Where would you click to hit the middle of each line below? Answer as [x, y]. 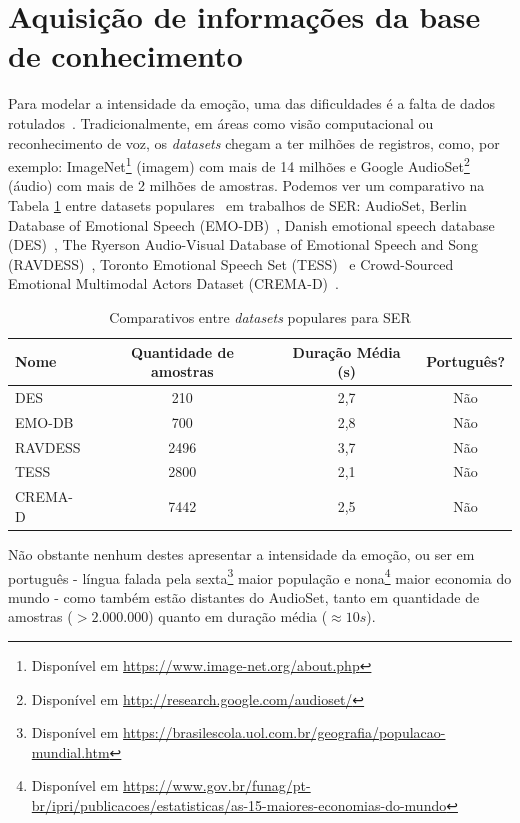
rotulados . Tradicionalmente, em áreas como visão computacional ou [221, 122]
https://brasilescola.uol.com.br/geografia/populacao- [284, 732]
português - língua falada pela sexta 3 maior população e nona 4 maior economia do [260, 576]
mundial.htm [70, 751]
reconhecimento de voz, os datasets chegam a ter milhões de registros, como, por [254, 142]
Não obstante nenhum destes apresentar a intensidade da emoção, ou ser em [241, 554]
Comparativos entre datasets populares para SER [260, 316]
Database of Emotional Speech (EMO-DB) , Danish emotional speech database [251, 224]
